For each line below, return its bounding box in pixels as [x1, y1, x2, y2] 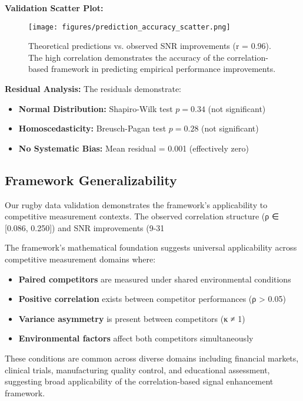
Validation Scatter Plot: [5, 2, 104, 14]
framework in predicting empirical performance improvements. [51, 63, 276, 75]
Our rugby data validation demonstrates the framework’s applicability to [5, 198, 268, 211]
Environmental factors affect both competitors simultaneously [18, 332, 254, 344]
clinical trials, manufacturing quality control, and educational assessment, [5, 363, 270, 376]
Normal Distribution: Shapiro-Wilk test [18, 102, 173, 114]
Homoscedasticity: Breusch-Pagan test [18, 122, 167, 134]
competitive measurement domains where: [5, 252, 156, 265]
